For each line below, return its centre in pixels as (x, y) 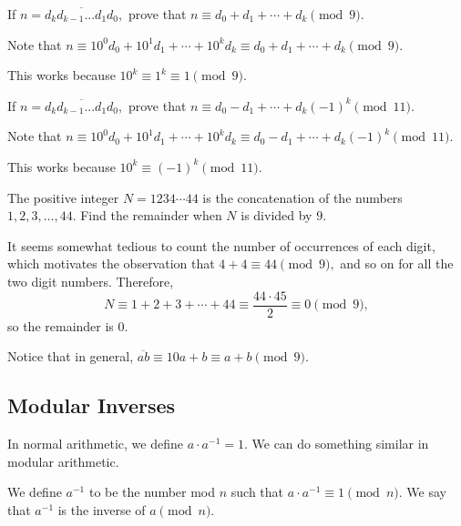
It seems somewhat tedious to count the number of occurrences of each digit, (221, 245)
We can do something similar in (340, 443)
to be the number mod (152, 492)
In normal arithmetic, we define (95, 443)
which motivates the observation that (111, 263)
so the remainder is (61, 325)
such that (257, 492)
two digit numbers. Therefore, (91, 281)
